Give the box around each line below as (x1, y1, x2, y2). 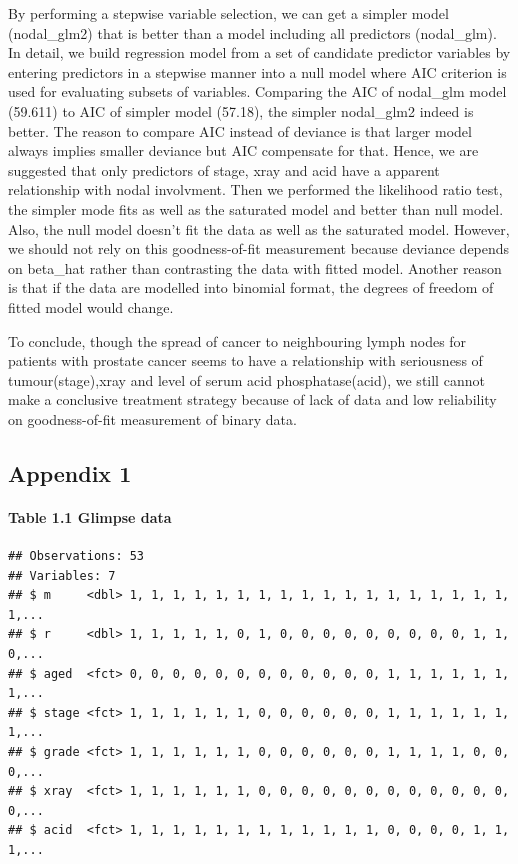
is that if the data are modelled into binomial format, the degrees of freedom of (8, 277, 494, 298)
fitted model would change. (8, 296, 174, 317)
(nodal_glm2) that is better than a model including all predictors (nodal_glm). (8, 22, 497, 43)
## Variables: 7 (8, 568, 116, 583)
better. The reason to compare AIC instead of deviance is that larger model (8, 120, 472, 141)
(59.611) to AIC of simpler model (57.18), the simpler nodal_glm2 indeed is (8, 100, 474, 121)
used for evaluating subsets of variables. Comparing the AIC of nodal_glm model (8, 81, 507, 102)
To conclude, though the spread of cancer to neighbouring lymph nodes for (8, 330, 467, 351)
